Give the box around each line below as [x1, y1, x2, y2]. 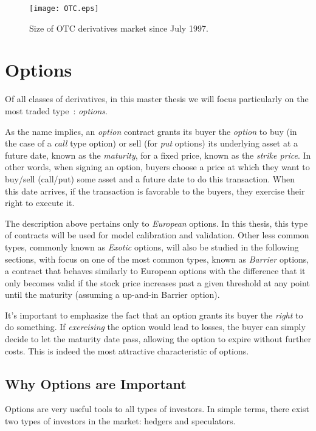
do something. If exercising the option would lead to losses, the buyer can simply [5, 320, 306, 333]
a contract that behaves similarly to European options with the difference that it [5, 264, 306, 277]
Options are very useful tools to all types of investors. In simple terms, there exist [5, 402, 309, 415]
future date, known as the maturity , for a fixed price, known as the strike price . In [5, 148, 311, 161]
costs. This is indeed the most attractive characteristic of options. [5, 344, 249, 357]
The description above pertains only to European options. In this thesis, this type [5, 216, 308, 229]
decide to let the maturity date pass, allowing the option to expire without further [5, 333, 311, 345]
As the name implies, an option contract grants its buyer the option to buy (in [5, 125, 297, 137]
